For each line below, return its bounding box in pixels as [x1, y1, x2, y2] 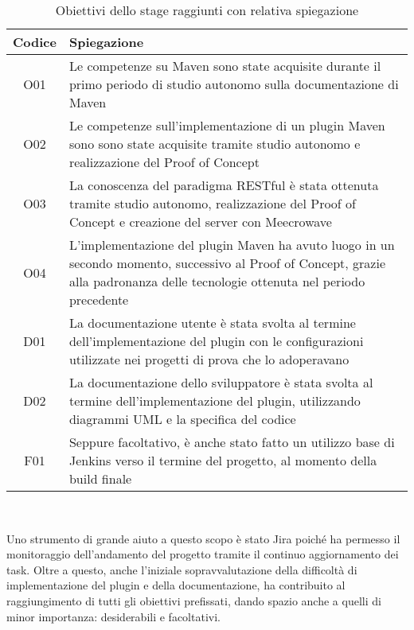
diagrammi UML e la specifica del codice [68, 410, 296, 428]
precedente [68, 290, 129, 309]
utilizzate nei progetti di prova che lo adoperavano [68, 350, 350, 368]
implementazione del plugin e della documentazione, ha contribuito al [6, 577, 346, 593]
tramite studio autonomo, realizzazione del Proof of [68, 194, 356, 212]
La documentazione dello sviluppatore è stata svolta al [68, 373, 373, 391]
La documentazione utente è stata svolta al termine [68, 313, 356, 332]
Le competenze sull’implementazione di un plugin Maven [68, 116, 385, 134]
